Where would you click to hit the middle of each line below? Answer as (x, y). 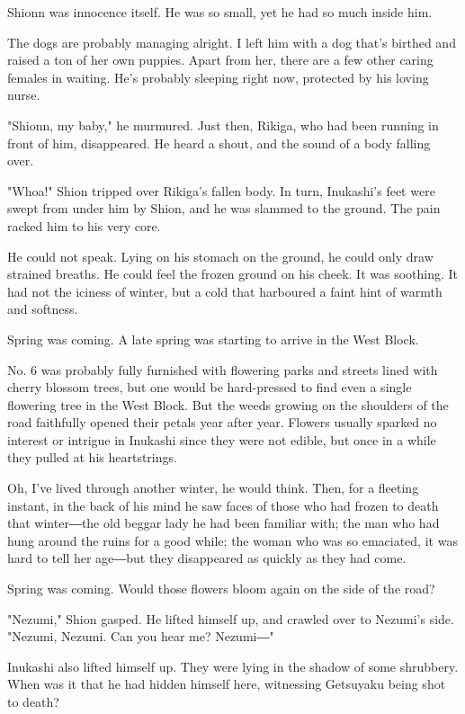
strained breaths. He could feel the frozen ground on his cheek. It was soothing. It (233, 274)
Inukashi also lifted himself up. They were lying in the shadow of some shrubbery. (233, 666)
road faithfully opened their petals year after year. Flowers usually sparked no (222, 422)
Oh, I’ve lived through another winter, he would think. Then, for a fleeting (213, 488)
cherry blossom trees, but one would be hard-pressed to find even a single (210, 387)
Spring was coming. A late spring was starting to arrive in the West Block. (213, 339)
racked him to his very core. (84, 225)
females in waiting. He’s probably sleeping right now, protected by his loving (218, 77)
